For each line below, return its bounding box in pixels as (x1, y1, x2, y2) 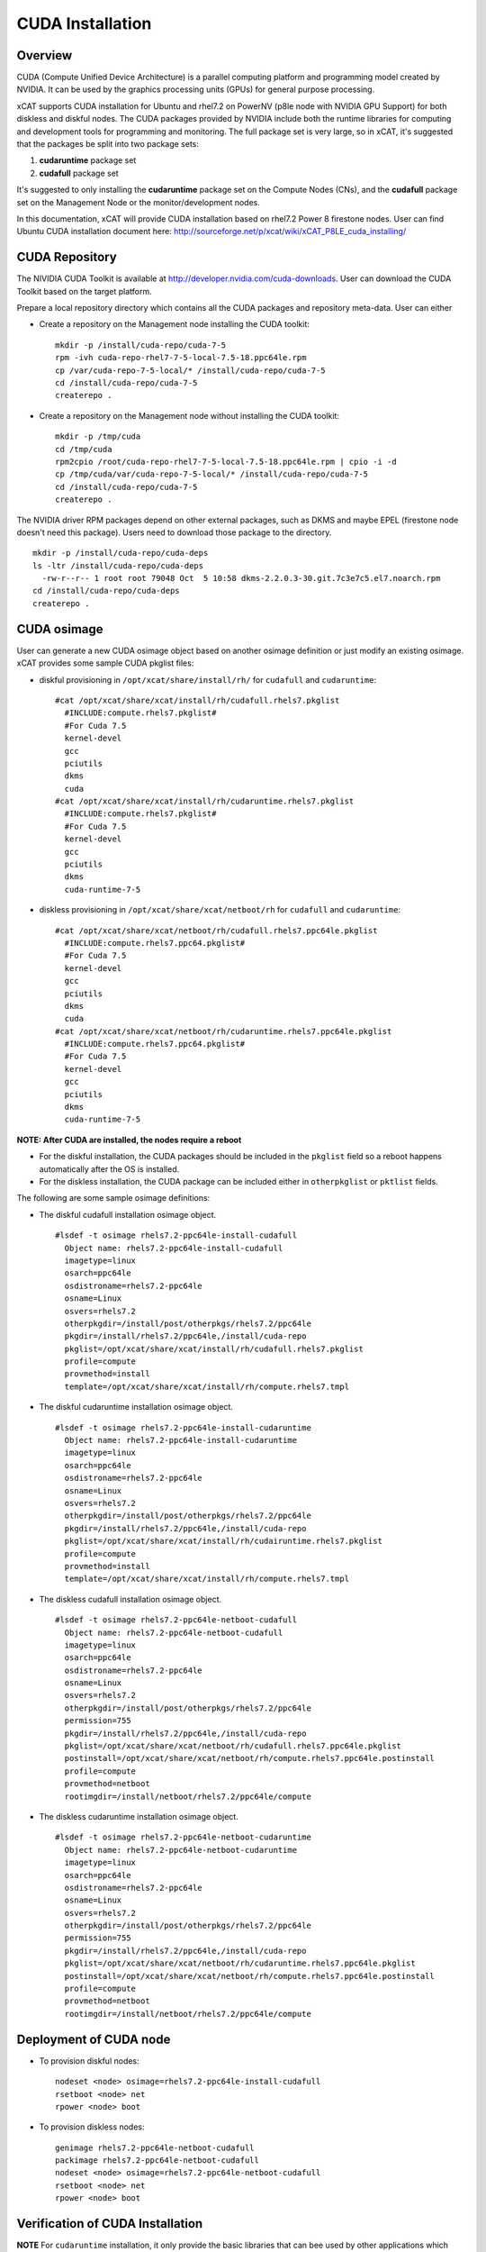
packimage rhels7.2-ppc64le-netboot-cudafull (55, 2156, 260, 2166)
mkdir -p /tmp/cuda (55, 431, 141, 441)
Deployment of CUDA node (16, 2031, 171, 2047)
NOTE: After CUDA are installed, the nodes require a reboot (16, 1134, 242, 1145)
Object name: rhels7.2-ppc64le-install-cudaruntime (64, 1435, 297, 1446)
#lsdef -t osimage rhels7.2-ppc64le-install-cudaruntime (55, 1422, 312, 1432)
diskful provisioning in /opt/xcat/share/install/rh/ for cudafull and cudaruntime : (39, 674, 377, 685)
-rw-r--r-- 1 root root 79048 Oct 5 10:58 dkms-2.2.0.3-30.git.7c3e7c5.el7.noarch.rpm (41, 573, 441, 584)
